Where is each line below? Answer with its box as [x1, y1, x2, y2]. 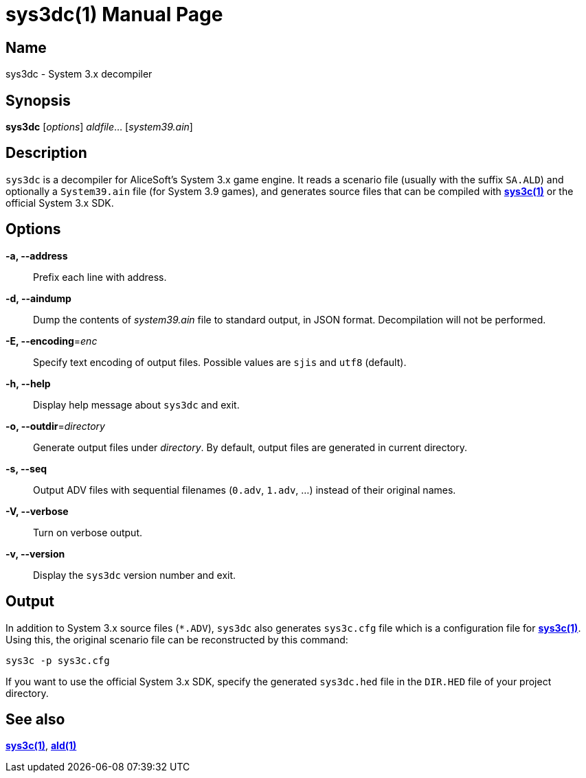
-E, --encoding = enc [5, 334, 98, 347]
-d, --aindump [5, 292, 71, 304]
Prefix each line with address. [33, 271, 167, 283]
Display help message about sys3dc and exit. [33, 398, 240, 411]
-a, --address [5, 249, 68, 262]
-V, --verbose [5, 505, 69, 517]
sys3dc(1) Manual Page [5, 3, 223, 26]
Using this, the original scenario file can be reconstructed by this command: [5, 633, 348, 645]
